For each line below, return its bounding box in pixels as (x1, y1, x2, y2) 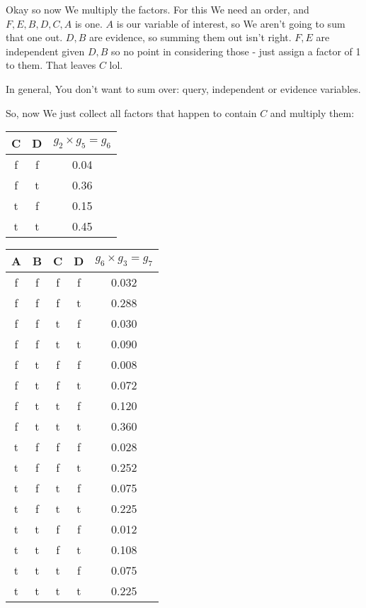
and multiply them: (270, 105, 355, 120)
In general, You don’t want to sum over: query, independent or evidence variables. (6, 81, 361, 96)
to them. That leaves (6, 57, 96, 72)
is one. (74, 16, 103, 31)
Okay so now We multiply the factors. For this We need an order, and (6, 2, 309, 16)
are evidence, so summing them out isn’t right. (88, 30, 292, 45)
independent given (6, 43, 85, 58)
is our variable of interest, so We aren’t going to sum (116, 16, 345, 31)
